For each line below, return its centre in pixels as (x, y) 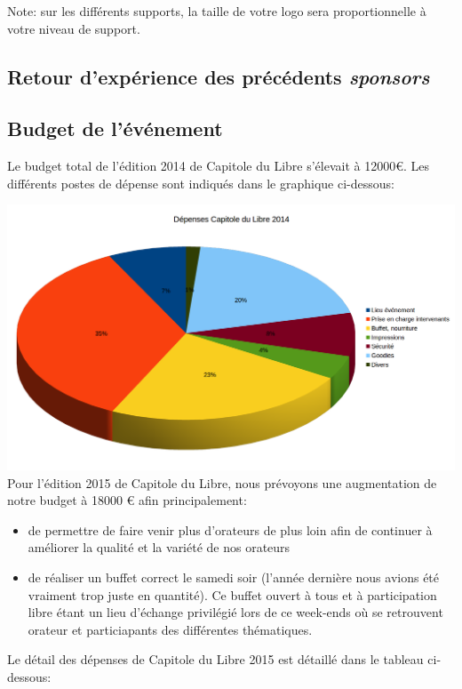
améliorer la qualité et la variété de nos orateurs (159, 547)
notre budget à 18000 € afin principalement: (127, 500)
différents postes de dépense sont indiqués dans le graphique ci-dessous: (201, 183)
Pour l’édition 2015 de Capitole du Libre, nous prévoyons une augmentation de (222, 482)
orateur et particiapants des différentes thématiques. (170, 629)
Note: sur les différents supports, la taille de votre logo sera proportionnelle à (217, 11)
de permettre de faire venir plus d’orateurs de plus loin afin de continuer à (230, 529)
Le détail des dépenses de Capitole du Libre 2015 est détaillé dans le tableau (215, 659)
